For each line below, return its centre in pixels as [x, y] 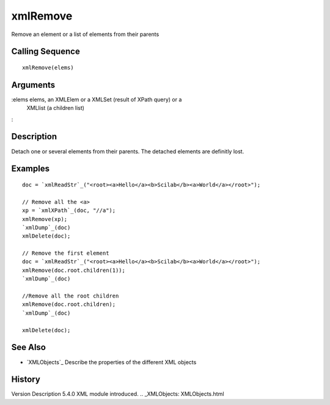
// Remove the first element [66, 253]
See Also [28, 347]
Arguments [33, 85]
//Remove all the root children [71, 296]
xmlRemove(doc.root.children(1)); [74, 270]
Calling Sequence [46, 52]
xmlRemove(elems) [48, 67]
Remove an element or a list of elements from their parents [85, 34]
